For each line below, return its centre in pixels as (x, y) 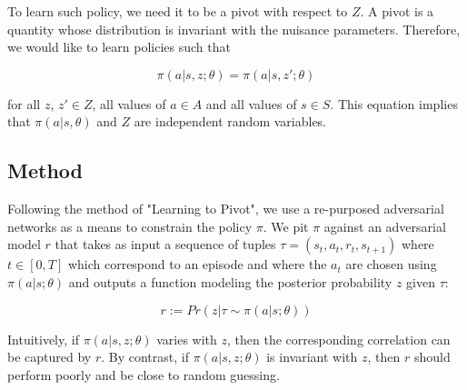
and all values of (251, 103)
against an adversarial (385, 226)
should (432, 357)
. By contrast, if (145, 357)
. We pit (286, 226)
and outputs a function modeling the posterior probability (230, 281)
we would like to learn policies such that (119, 47)
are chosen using (391, 264)
